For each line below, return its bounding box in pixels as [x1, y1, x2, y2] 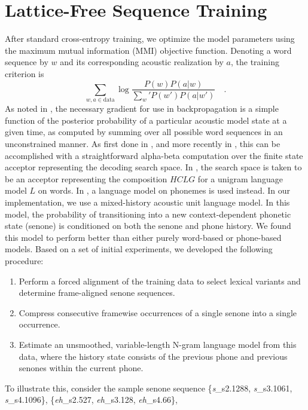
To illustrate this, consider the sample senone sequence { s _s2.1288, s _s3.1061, [5, 381, 292, 394]
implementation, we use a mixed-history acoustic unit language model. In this [5, 196, 290, 209]
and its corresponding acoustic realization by [60, 56, 224, 68]
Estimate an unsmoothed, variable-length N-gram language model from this [19, 338, 297, 350]
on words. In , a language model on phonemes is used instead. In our [38, 184, 291, 197]
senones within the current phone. [19, 362, 144, 374]
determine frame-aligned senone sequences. [19, 286, 175, 299]
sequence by [5, 56, 48, 68]
